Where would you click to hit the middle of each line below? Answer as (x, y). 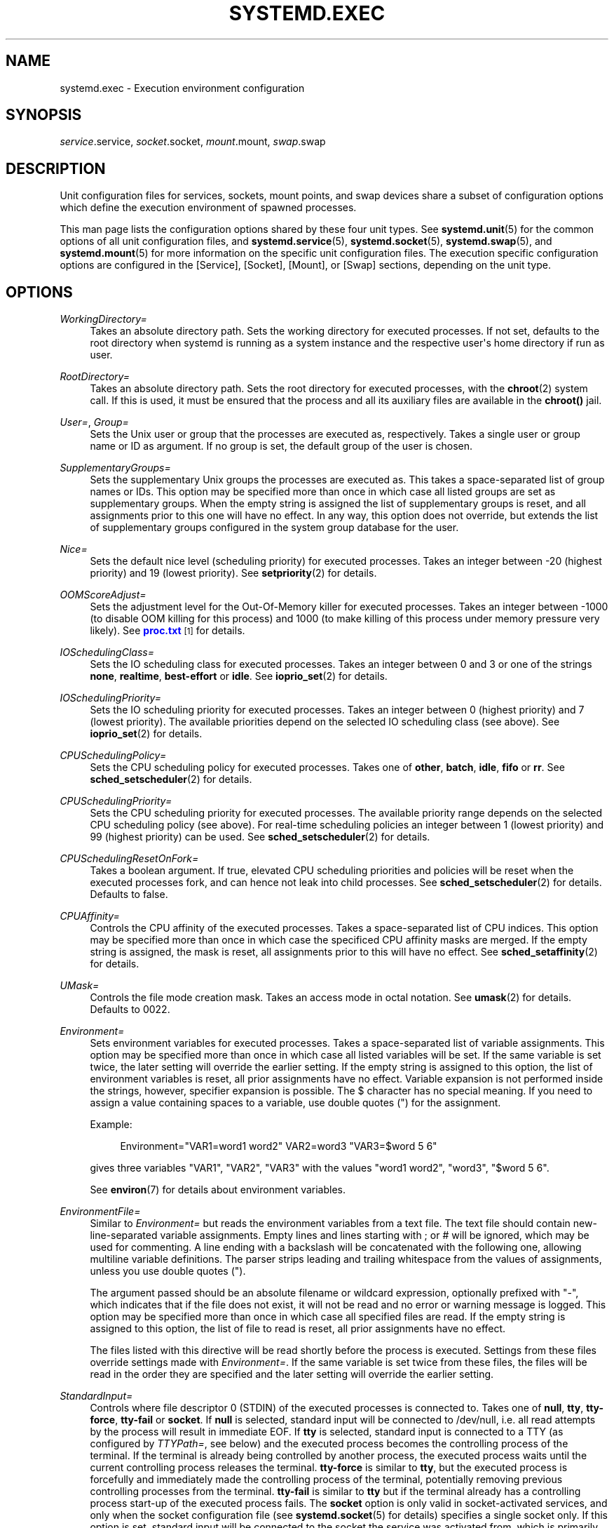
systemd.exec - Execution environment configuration (182, 88)
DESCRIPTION (56, 168)
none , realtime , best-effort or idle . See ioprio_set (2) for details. (239, 676)
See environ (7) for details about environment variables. (218, 1190)
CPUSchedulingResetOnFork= (129, 859)
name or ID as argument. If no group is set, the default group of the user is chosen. (281, 446)
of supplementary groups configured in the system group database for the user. (274, 528)
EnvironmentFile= (100, 1212)
